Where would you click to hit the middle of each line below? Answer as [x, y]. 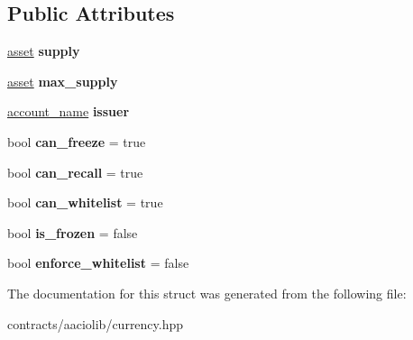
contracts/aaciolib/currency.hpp [96, 323]
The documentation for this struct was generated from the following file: [207, 293]
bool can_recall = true [75, 172]
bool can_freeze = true [77, 141]
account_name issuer [69, 111]
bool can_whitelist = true [85, 202]
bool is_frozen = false [73, 232]
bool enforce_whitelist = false [98, 263]
